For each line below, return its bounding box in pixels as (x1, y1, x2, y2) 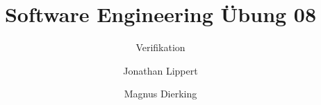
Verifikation (135, 40, 186, 55)
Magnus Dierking (124, 86, 197, 101)
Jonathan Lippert (123, 63, 198, 77)
